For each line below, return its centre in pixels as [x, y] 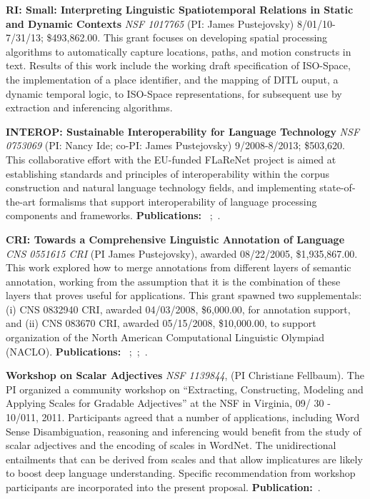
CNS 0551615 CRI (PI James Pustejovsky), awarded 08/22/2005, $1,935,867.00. [182, 253]
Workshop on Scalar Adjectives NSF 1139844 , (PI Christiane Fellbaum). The [185, 375]
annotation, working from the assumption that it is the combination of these [173, 281]
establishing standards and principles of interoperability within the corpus [168, 173]
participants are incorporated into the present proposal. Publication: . [163, 487]
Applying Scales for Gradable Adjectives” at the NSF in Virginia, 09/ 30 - [168, 403]
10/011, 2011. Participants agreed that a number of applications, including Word [183, 417]
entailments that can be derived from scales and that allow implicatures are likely [184, 459]
